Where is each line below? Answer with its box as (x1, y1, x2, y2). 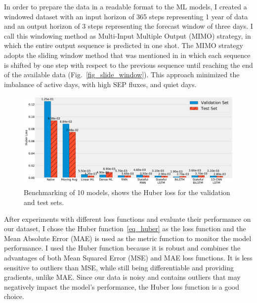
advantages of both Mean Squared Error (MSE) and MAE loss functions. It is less (4, 252, 253, 263)
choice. (4, 291, 24, 302)
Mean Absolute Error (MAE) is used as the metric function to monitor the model (4, 233, 252, 243)
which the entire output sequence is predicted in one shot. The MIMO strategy (4, 40, 243, 50)
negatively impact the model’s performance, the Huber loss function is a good (4, 281, 240, 292)
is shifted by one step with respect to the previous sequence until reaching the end (4, 59, 253, 70)
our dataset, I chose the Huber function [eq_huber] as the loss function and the (4, 223, 246, 234)
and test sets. (24, 197, 64, 207)
